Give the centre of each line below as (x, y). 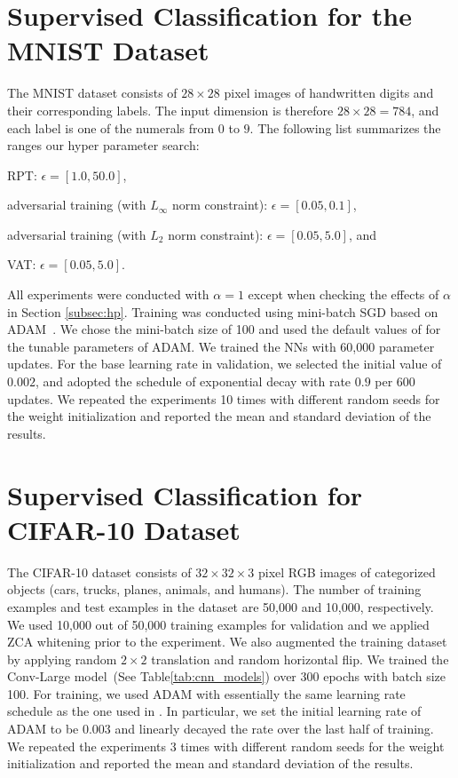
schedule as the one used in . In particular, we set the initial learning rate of (214, 711)
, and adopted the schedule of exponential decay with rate (193, 381)
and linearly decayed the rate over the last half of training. (274, 729)
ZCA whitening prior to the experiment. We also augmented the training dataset (227, 642)
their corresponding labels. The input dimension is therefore (170, 110)
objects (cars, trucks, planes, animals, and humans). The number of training (214, 589)
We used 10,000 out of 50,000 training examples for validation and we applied (218, 624)
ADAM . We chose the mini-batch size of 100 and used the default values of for (224, 329)
